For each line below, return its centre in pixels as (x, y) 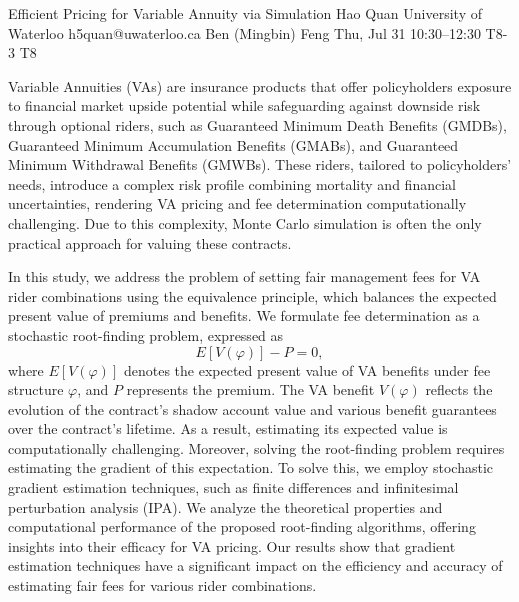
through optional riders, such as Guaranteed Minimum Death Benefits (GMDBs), (257, 124)
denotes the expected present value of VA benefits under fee (307, 369)
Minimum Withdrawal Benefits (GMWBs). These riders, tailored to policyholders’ (260, 164)
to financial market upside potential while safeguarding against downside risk (244, 105)
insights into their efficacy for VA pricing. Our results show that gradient (232, 545)
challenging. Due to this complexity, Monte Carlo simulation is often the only (245, 222)
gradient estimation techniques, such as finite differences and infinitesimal (233, 487)
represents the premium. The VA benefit (250, 389)
